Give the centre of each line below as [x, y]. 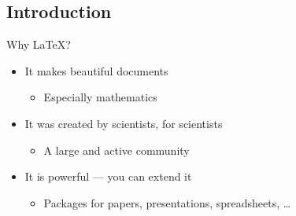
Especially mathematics [100, 97]
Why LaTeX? [39, 44]
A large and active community [117, 150]
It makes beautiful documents [96, 70]
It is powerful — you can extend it [108, 176]
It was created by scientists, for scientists [124, 123]
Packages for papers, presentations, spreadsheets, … [167, 202]
